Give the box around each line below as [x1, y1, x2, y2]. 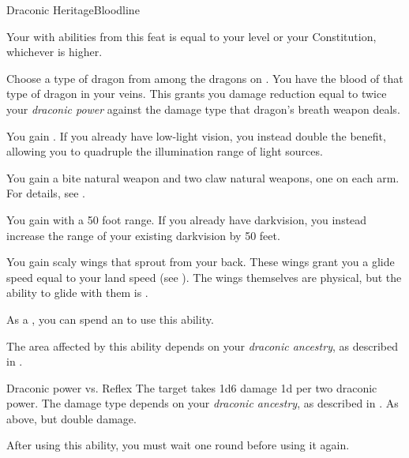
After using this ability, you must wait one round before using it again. [6, 437, 350, 453]
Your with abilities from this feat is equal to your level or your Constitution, [6, 28, 377, 44]
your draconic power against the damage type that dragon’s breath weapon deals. [6, 100, 400, 117]
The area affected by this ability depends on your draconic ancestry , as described [6, 337, 398, 354]
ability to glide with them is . [6, 284, 148, 301]
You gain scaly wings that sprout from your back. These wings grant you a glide [6, 253, 395, 270]
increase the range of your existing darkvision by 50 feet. [6, 227, 280, 243]
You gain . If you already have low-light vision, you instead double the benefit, [6, 127, 386, 144]
